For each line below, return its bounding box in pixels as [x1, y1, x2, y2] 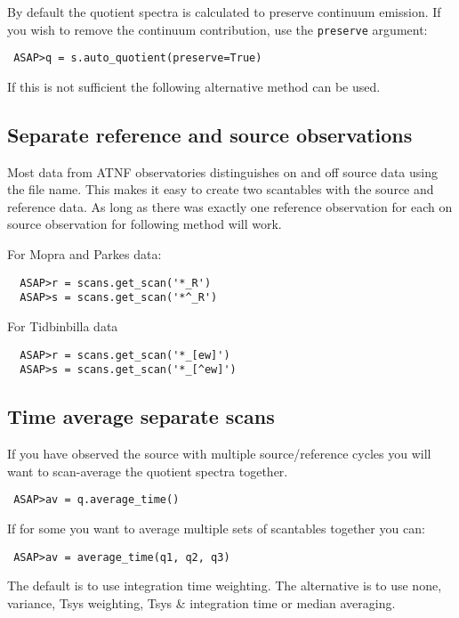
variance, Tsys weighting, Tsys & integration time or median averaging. [7, 593, 396, 612]
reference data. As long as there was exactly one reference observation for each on [7, 197, 453, 215]
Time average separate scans [7, 403, 275, 430]
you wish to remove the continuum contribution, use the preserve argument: [7, 20, 428, 38]
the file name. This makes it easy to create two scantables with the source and [7, 180, 434, 199]
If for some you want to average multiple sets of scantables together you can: [7, 518, 425, 537]
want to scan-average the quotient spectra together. [7, 461, 288, 480]
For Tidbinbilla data [7, 316, 118, 335]
